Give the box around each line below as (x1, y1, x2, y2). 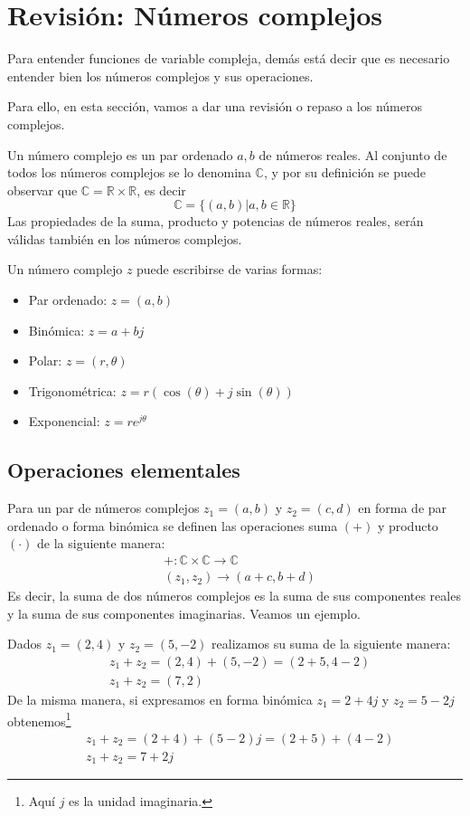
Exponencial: (28, 412, 100, 431)
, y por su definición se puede (263, 163, 426, 182)
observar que (7, 180, 78, 199)
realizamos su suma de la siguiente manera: (211, 634, 451, 653)
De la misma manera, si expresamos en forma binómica (7, 689, 313, 708)
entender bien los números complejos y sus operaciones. (7, 66, 314, 85)
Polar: (28, 351, 62, 370)
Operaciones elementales (7, 456, 240, 484)
